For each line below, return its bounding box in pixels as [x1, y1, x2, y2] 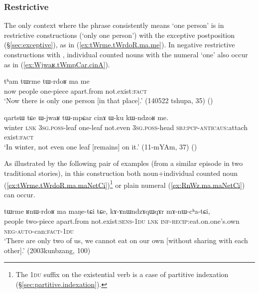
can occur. [4, 189, 35, 199]
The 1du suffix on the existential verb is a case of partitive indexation [15, 269, 229, 280]
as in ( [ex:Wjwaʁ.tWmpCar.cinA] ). [4, 59, 110, 69]
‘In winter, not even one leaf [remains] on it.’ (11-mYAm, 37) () [4, 141, 197, 151]
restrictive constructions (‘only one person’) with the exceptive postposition [4, 29, 235, 40]
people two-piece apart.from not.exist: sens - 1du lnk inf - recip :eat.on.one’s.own [4, 215, 240, 226]
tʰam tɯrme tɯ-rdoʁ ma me [4, 76, 90, 86]
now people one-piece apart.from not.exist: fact [4, 85, 147, 96]
